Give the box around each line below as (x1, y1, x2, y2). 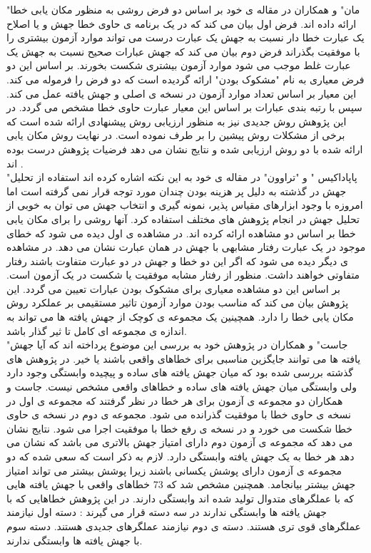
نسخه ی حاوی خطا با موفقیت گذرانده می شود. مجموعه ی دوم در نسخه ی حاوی (6, 407, 351, 422)
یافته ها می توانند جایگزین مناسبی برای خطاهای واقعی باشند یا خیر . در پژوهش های (6, 351, 361, 366)
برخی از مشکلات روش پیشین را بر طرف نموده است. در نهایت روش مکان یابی (6, 128, 345, 143)
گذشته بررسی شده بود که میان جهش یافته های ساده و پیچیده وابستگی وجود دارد (6, 365, 353, 380)
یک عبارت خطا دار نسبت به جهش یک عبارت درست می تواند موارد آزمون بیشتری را (6, 30, 365, 45)
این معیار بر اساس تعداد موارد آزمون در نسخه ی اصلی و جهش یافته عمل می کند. (6, 86, 357, 100)
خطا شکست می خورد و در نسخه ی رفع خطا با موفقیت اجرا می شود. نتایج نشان (6, 420, 353, 435)
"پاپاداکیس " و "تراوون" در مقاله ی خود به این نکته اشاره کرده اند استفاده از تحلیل (6, 170, 357, 185)
